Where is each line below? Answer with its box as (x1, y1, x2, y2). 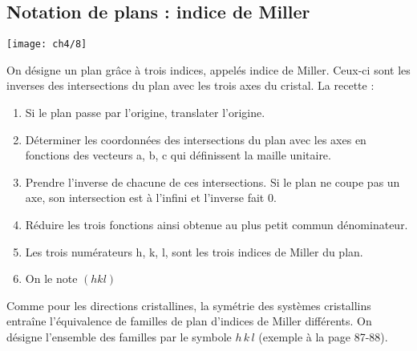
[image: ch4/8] (6, 38, 87, 50)
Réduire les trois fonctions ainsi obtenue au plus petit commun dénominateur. (25, 216, 408, 233)
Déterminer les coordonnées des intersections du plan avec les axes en (25, 131, 366, 147)
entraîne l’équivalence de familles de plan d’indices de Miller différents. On (6, 313, 372, 329)
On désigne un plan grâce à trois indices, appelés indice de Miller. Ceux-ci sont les (6, 61, 411, 78)
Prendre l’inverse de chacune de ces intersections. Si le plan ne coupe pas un (25, 173, 400, 190)
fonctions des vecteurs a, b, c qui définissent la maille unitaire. (25, 147, 331, 163)
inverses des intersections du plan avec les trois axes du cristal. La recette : (6, 77, 374, 94)
